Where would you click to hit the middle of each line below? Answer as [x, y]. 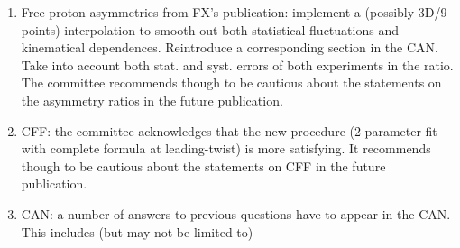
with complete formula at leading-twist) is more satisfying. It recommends [226, 148]
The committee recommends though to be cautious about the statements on [231, 83]
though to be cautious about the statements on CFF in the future [203, 165]
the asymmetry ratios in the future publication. [152, 100]
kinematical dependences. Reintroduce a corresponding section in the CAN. [230, 47]
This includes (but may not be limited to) [137, 231]
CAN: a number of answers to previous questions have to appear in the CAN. [236, 213]
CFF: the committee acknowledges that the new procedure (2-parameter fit [229, 130]
